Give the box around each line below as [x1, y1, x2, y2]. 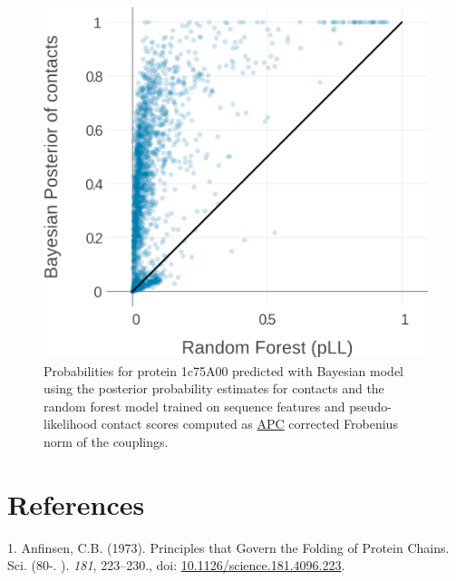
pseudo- [349, 396, 392, 415]
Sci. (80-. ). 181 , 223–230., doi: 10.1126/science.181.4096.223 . [7, 556, 345, 575]
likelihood [44, 414, 98, 433]
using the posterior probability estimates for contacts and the [44, 379, 384, 398]
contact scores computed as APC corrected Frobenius [101, 414, 398, 433]
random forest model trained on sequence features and [44, 396, 345, 415]
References [7, 485, 145, 522]
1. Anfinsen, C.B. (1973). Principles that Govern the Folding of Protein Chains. [7, 537, 450, 557]
